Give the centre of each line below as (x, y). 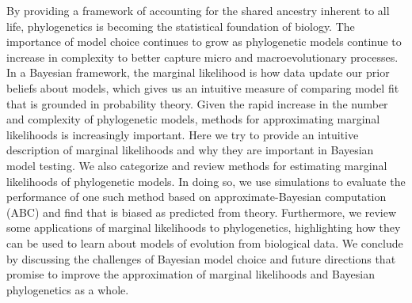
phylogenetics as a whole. (68, 289)
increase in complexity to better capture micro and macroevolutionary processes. (202, 57)
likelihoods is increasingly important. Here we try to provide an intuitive (183, 134)
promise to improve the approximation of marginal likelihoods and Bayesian (191, 274)
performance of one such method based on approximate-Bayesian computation (196, 197)
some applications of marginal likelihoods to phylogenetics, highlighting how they (204, 227)
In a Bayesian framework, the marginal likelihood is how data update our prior (198, 72)
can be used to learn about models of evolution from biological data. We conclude (205, 242)
